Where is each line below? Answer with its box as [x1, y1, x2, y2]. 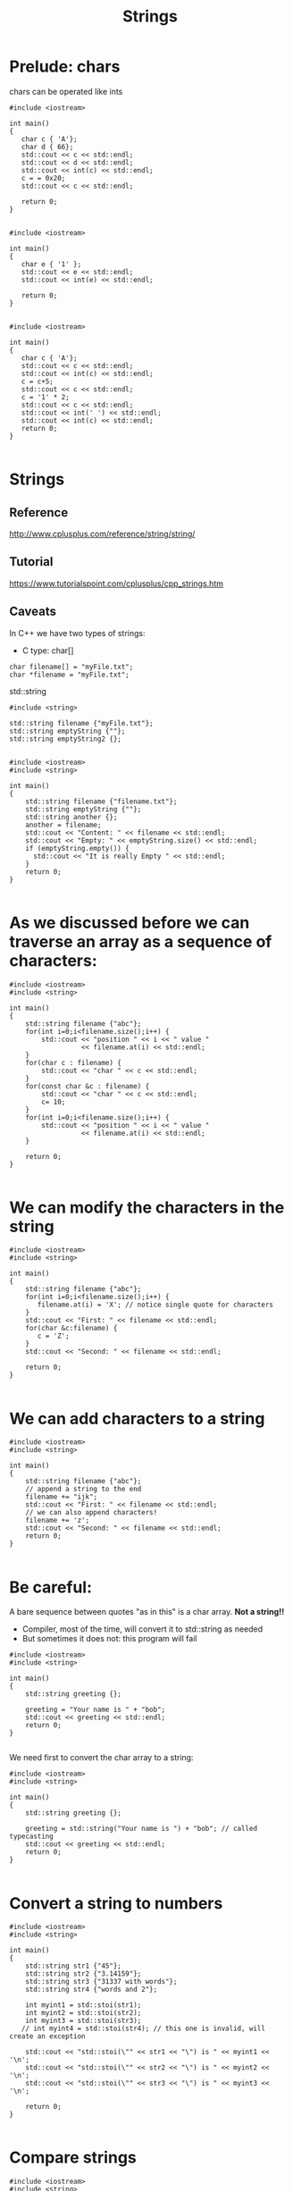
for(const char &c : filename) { [25, 1081, 150, 1091]
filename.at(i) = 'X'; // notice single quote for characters [37, 1300, 274, 1310]
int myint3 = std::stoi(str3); [25, 2017, 142, 2026]
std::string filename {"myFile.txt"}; [9, 718, 154, 727]
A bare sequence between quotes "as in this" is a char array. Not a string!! [9, 1607, 285, 1617]
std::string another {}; [25, 812, 118, 821]
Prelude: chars [9, 56, 121, 77]
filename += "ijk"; [25, 1492, 98, 1502]
